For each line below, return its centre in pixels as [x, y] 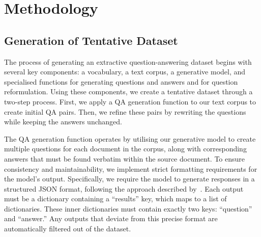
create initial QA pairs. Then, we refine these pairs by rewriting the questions [125, 111]
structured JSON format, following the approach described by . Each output [124, 188]
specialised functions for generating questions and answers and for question [121, 81]
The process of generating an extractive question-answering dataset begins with [128, 61]
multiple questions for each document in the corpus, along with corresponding [125, 149]
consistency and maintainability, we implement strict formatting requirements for [131, 168]
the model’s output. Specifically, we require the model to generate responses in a [129, 179]
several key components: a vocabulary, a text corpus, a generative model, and [125, 72]
